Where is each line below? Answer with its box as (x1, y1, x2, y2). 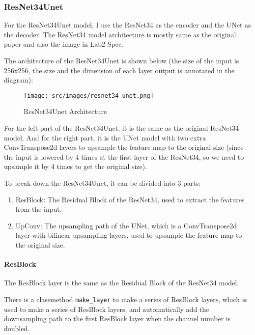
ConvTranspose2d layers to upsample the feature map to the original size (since (4, 142, 244, 152)
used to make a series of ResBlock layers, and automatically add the (4, 304, 209, 314)
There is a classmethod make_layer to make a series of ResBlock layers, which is (4, 294, 247, 304)
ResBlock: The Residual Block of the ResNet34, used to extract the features (15, 194, 245, 204)
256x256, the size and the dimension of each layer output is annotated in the (4, 65, 235, 75)
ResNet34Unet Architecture (24, 106, 107, 116)
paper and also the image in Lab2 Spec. (4, 39, 123, 49)
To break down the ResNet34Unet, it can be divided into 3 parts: (4, 178, 201, 188)
